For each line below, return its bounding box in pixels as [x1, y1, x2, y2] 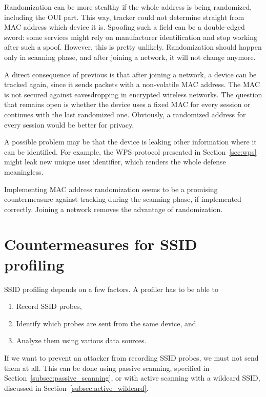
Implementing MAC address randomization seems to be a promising [4, 183, 218, 194]
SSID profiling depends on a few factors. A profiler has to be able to [4, 283, 218, 294]
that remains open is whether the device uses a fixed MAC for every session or [4, 99, 251, 110]
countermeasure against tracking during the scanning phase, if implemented [4, 194, 241, 204]
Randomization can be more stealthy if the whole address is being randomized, [4, 2, 252, 12]
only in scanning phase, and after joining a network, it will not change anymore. [4, 51, 256, 62]
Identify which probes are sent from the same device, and [16, 318, 196, 328]
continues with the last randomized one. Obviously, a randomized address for [4, 109, 246, 119]
